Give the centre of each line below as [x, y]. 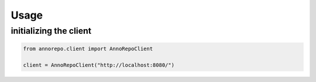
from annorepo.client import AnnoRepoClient [88, 49]
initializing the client [51, 31]
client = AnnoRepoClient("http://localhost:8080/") [99, 65]
